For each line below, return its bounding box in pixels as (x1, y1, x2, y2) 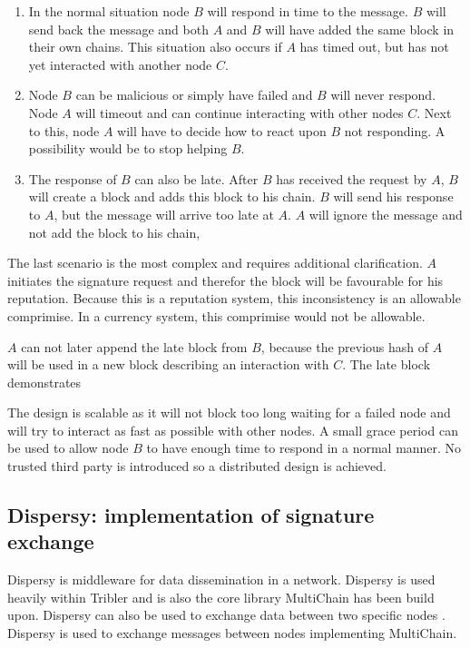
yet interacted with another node (28, 54, 212, 74)
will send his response (333, 187, 454, 206)
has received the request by (276, 169, 427, 188)
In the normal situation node (28, 2, 190, 20)
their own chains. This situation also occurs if (28, 37, 282, 56)
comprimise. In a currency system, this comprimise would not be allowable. (7, 306, 426, 325)
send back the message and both (28, 19, 209, 38)
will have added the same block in (265, 19, 455, 38)
